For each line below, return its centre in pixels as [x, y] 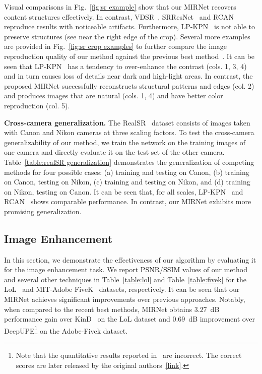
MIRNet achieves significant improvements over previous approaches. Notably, [125, 299]
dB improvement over [222, 319]
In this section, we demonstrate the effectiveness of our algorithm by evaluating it [130, 259]
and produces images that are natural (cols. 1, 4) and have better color [114, 96]
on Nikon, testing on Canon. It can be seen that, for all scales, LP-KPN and [124, 191]
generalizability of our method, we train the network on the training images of [125, 142]
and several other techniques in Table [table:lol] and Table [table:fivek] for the [125, 279]
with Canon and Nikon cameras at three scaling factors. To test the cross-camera [129, 132]
